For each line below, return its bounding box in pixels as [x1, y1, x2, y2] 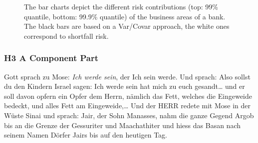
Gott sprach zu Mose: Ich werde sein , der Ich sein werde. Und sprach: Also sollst [4, 71, 251, 81]
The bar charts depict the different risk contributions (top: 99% [24, 1, 218, 11]
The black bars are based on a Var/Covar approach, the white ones [24, 21, 230, 31]
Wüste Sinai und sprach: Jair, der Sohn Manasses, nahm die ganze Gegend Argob [4, 110, 254, 120]
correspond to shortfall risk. [24, 30, 109, 41]
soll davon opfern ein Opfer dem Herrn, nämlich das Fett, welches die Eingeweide [4, 90, 252, 101]
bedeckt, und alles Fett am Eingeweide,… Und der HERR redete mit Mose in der [4, 100, 251, 111]
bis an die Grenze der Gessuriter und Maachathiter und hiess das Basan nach [4, 120, 241, 130]
